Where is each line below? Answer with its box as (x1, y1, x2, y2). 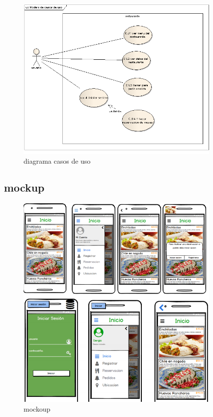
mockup (4, 179, 45, 195)
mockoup (24, 403, 51, 414)
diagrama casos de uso (24, 155, 91, 166)
